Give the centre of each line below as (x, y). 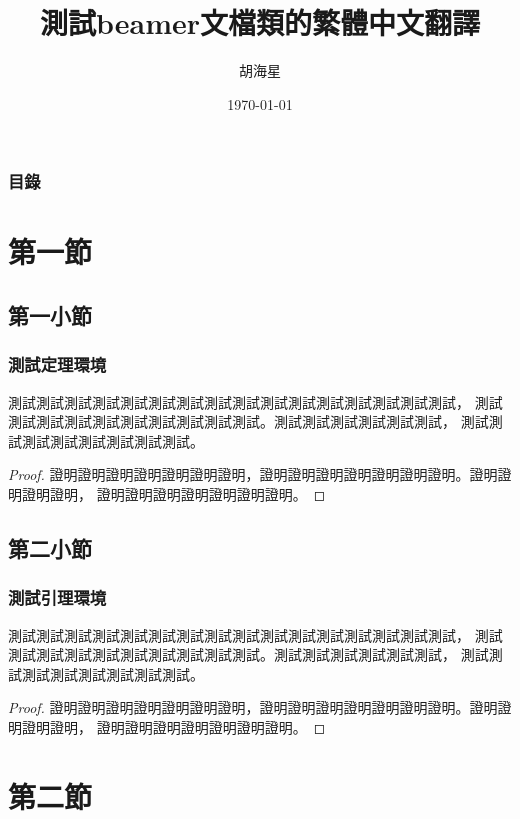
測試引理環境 (57, 597)
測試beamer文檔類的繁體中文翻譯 (260, 22)
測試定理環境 (57, 364)
